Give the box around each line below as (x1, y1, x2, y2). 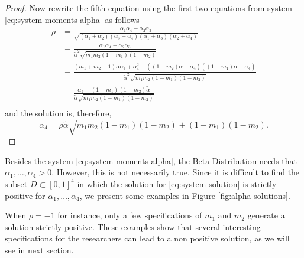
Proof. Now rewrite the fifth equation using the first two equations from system (5, 2, 292, 14)
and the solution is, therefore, (5, 107, 112, 119)
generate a (247, 209, 285, 221)
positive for (5, 189, 46, 201)
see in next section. (5, 243, 74, 256)
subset (5, 177, 28, 190)
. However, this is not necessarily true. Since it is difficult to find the (51, 166, 300, 178)
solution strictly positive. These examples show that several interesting (5, 220, 261, 233)
